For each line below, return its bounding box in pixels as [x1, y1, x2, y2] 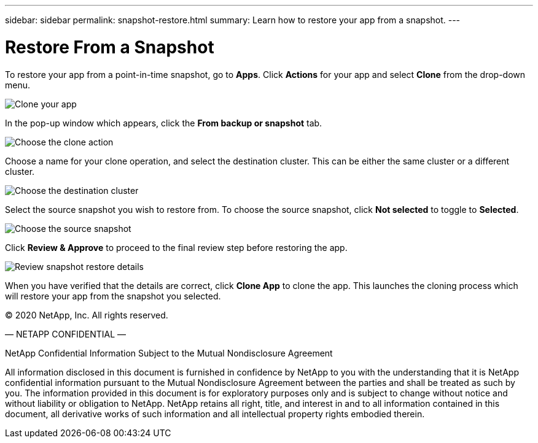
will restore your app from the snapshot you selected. [5, 290, 221, 301]
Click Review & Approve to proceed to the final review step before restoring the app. [5, 242, 348, 253]
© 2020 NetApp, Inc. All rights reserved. [5, 309, 168, 320]
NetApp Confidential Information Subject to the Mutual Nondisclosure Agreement [5, 347, 333, 358]
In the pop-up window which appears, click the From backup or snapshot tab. [5, 117, 322, 128]
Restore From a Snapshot [5, 36, 214, 58]
